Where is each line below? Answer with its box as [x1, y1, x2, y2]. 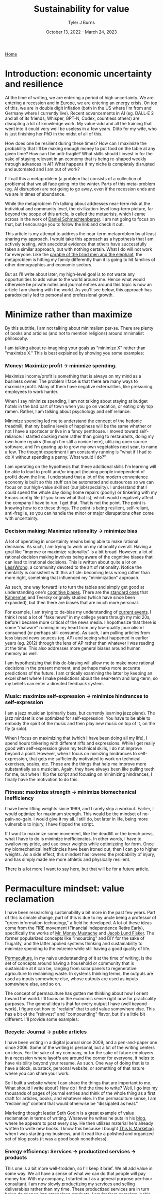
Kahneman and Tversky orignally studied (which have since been [5, 595, 135, 600]
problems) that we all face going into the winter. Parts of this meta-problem [5, 181, 155, 187]
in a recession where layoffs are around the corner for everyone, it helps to [5, 1055, 155, 1061]
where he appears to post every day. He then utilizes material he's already [5, 1120, 154, 1126]
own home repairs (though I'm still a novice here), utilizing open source [5, 439, 147, 445]
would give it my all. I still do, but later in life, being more [35, 816, 148, 821]
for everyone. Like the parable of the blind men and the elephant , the [5, 251, 143, 257]
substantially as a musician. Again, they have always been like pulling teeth [5, 766, 155, 772]
